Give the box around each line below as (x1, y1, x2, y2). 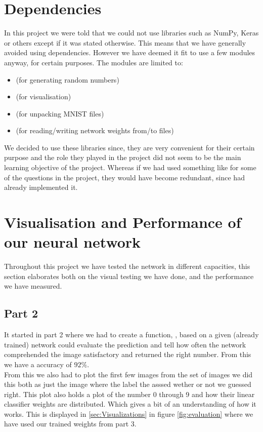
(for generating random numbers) (16, 74, 119, 85)
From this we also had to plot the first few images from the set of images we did (4, 369, 253, 379)
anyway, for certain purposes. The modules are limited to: (4, 57, 183, 67)
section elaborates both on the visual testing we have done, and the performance (4, 270, 254, 281)
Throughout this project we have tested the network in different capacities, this (4, 261, 250, 271)
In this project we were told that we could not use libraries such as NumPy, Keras (4, 27, 259, 38)
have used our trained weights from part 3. (4, 418, 137, 429)
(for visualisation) (16, 91, 71, 102)
